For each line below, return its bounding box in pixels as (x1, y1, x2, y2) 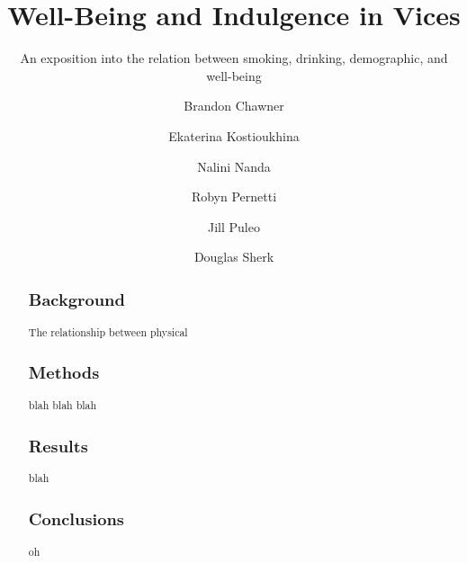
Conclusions (28, 507, 124, 531)
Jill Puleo (208, 217, 260, 236)
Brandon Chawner (184, 96, 284, 115)
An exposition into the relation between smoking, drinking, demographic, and (20, 49, 448, 67)
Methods (28, 361, 100, 384)
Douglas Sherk (193, 247, 274, 266)
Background (28, 287, 125, 310)
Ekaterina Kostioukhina (168, 126, 300, 145)
